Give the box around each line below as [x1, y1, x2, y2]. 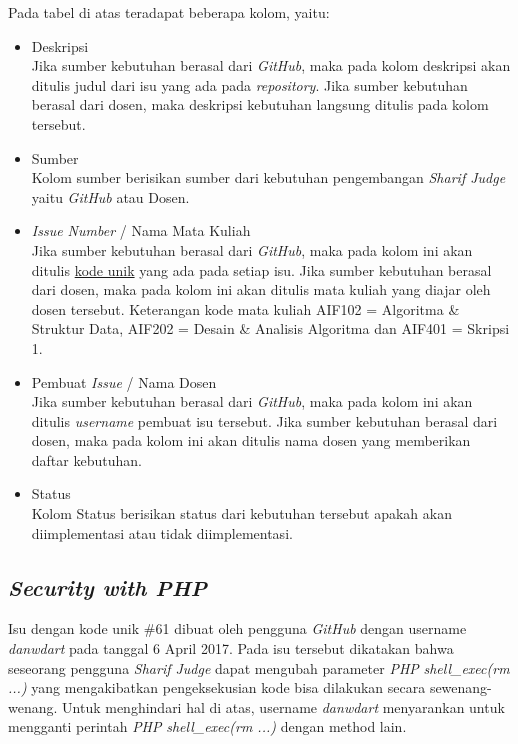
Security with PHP [8, 571, 208, 602]
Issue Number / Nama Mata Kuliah [31, 220, 251, 241]
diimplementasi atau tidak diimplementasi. [31, 522, 293, 543]
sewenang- [429, 677, 492, 698]
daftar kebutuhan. [31, 449, 142, 470]
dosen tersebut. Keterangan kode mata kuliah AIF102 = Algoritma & [31, 298, 460, 319]
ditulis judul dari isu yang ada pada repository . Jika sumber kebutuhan [31, 74, 468, 95]
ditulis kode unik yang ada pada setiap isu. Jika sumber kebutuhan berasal [31, 259, 492, 280]
